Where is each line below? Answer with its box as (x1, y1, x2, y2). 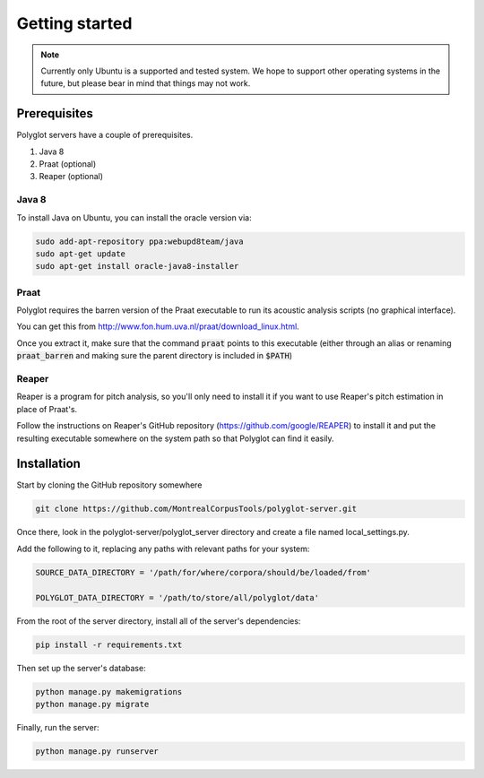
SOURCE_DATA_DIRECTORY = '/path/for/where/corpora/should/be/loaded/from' (35, 567, 372, 577)
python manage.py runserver (35, 746, 159, 756)
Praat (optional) (39, 159, 97, 169)
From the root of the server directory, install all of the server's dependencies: (16, 615, 301, 627)
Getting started (16, 13, 133, 33)
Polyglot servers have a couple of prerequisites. (16, 130, 194, 141)
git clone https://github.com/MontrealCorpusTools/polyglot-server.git (35, 504, 358, 514)
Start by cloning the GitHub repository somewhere (16, 480, 203, 490)
